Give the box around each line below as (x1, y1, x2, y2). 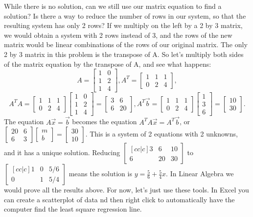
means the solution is (69, 168, 132, 179)
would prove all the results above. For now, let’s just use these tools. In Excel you (4, 185, 249, 195)
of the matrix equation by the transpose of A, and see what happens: (4, 58, 211, 69)
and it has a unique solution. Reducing (4, 147, 120, 158)
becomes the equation (72, 116, 137, 127)
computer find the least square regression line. (4, 204, 142, 214)
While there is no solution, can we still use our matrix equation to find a (4, 1, 222, 11)
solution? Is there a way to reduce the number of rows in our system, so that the (4, 10, 246, 21)
